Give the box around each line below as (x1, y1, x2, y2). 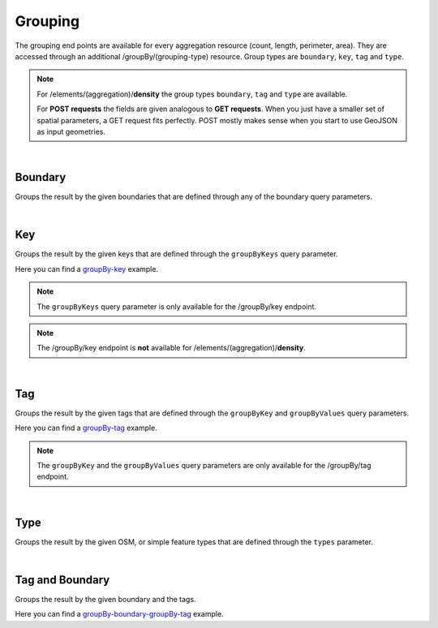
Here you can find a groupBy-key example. (15, 264, 158, 273)
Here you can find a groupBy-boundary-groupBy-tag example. (15, 609, 224, 619)
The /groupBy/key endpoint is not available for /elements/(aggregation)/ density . (36, 343, 306, 353)
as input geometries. (36, 127, 105, 136)
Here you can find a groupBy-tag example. (15, 423, 157, 433)
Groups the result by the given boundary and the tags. (15, 594, 196, 604)
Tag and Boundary (15, 573, 110, 587)
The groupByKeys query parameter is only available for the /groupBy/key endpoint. (36, 301, 316, 312)
